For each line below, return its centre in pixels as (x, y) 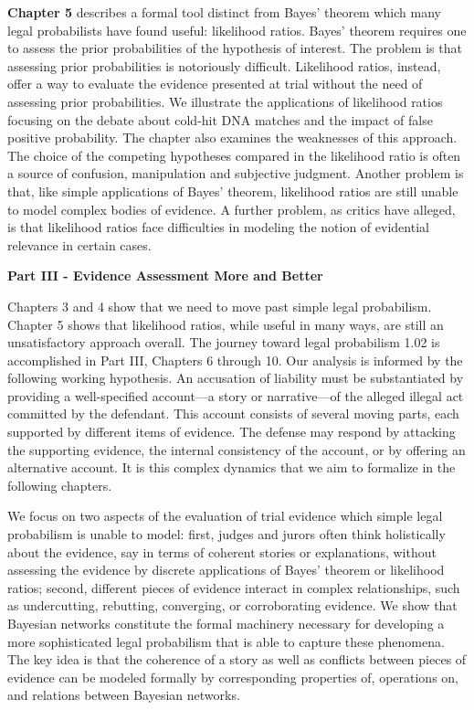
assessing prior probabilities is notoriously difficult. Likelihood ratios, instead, (224, 65)
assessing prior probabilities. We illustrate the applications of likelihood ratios (225, 101)
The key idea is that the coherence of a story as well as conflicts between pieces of (237, 659)
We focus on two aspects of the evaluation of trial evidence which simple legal (225, 516)
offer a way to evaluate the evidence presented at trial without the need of (215, 84)
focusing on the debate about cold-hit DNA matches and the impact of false (220, 119)
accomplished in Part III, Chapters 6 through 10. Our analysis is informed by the (235, 360)
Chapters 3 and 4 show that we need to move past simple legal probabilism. (220, 306)
